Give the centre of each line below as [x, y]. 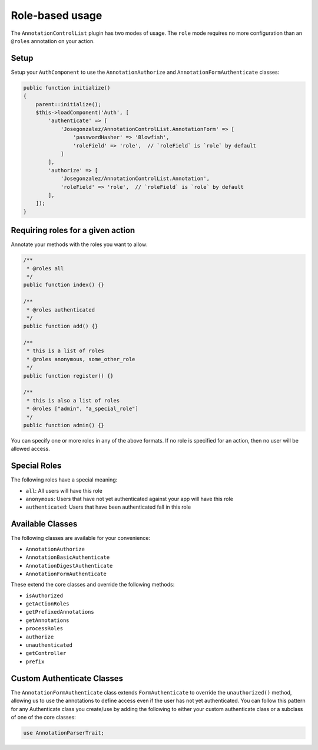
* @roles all [45, 268]
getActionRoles [48, 604]
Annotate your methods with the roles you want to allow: [79, 244]
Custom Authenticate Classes [67, 678]
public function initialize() [67, 88]
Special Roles [36, 466]
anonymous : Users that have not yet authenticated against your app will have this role [130, 499]
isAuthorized [44, 595]
